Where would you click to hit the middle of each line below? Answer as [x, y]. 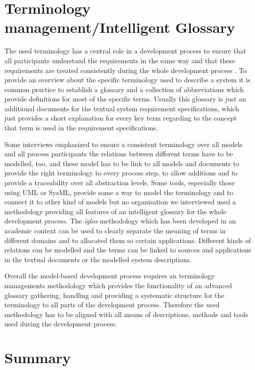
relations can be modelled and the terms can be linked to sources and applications [128, 250]
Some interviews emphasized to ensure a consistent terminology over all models [124, 144]
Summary [38, 358]
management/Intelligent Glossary [120, 27]
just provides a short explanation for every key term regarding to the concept [121, 118]
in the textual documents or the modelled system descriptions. [98, 259]
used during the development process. [61, 324]
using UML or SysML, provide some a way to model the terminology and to [119, 192]
